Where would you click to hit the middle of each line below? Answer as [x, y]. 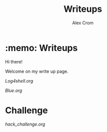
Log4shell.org [19, 81]
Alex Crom [83, 23]
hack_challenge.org [25, 124]
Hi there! [14, 62]
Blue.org [14, 90]
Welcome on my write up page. [37, 71]
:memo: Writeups [41, 48]
